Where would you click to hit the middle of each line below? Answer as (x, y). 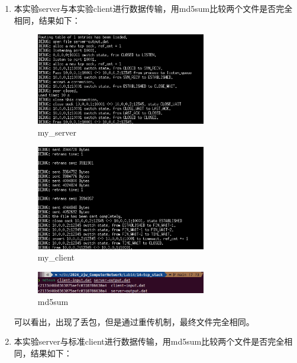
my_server (57, 132)
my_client (56, 257)
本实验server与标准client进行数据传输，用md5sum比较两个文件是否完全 (149, 341)
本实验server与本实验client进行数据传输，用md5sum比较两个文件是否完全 (153, 8)
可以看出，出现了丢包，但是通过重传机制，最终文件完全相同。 (134, 321)
